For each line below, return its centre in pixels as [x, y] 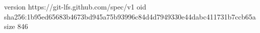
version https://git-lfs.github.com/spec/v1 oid [75, 6]
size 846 [16, 26]
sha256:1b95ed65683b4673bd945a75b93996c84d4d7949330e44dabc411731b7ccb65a [130, 16]
